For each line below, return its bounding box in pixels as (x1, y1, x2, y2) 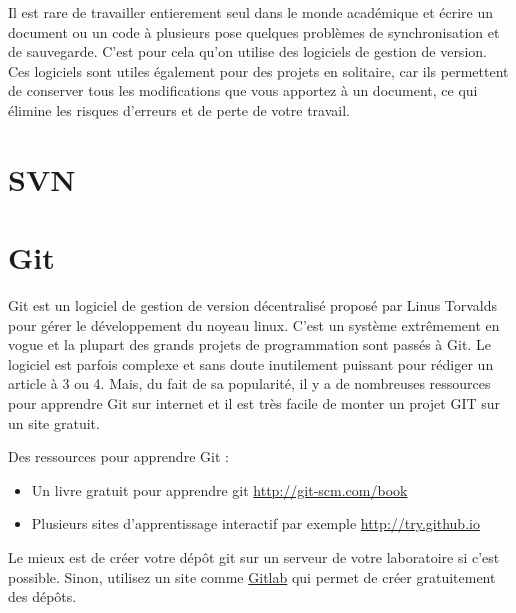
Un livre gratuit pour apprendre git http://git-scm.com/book (31, 479, 408, 500)
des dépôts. (8, 586, 77, 607)
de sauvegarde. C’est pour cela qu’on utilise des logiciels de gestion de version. (8, 41, 487, 62)
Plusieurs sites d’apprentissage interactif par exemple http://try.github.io (31, 513, 480, 534)
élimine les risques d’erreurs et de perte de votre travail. (8, 99, 350, 120)
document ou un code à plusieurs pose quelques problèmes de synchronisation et (8, 21, 500, 42)
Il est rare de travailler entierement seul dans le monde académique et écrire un (8, 2, 493, 22)
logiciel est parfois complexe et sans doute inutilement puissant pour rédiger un (8, 353, 494, 374)
